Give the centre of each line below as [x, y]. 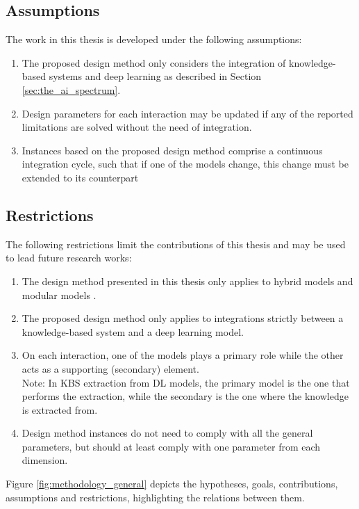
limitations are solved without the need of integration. [137, 127]
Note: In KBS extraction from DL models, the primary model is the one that [186, 382]
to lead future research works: [69, 258]
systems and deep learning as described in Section [155, 76]
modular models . [59, 294]
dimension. [45, 460]
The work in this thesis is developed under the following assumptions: [154, 39]
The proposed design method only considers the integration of [154, 62]
